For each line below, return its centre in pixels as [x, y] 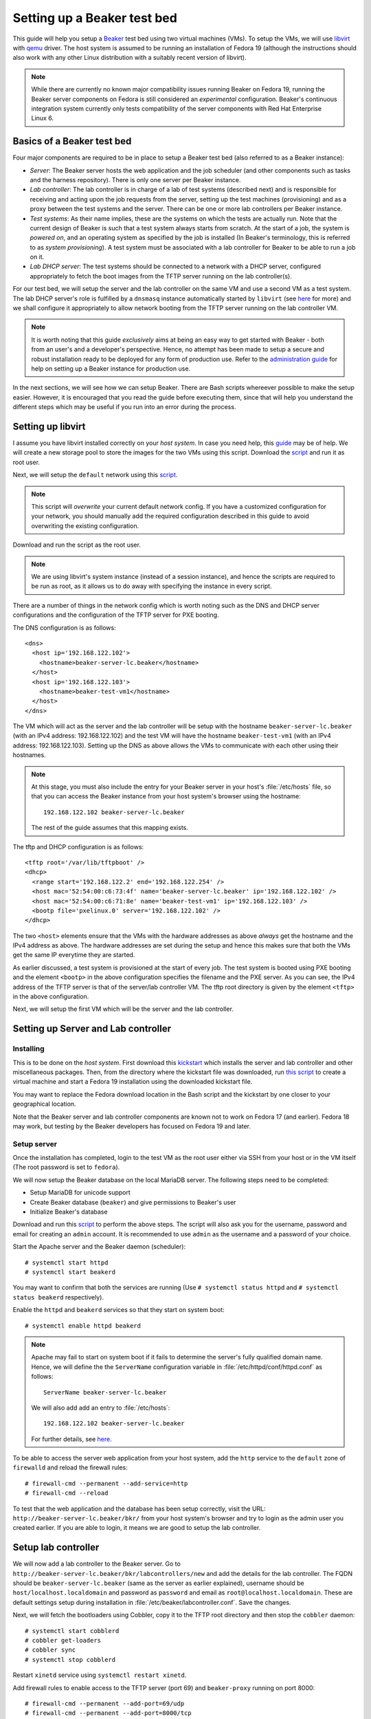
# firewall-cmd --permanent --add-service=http [106, 1483]
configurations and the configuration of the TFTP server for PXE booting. [116, 615]
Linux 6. [43, 118]
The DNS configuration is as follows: [64, 627]
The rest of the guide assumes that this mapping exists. [110, 828]
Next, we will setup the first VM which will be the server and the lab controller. [123, 1009]
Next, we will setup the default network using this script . [95, 475]
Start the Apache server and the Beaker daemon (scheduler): [99, 1247]
